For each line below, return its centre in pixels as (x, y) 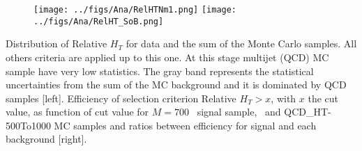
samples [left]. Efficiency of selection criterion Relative (121, 98)
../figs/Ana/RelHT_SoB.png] (99, 21)
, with (284, 98)
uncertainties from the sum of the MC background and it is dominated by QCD (176, 85)
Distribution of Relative (56, 43)
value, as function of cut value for (77, 112)
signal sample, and (239, 112)
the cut (323, 98)
